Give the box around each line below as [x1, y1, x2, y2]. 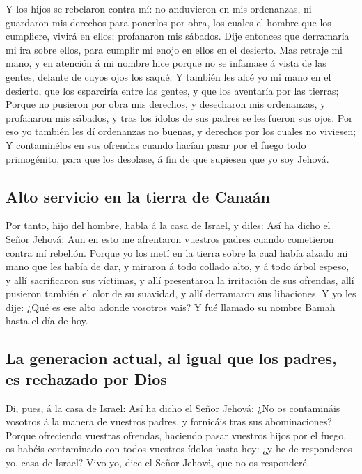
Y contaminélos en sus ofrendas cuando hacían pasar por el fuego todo [6, 137, 306, 152]
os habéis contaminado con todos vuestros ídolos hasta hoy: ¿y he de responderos [6, 441, 352, 456]
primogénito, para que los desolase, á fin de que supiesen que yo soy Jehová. [6, 151, 329, 166]
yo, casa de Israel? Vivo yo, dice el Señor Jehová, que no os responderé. [6, 455, 310, 470]
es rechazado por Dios [6, 368, 167, 389]
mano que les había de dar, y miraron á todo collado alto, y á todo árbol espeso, [6, 259, 349, 274]
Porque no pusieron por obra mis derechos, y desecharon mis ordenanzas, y [6, 97, 326, 111]
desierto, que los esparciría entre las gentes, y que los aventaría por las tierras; [6, 83, 339, 97]
